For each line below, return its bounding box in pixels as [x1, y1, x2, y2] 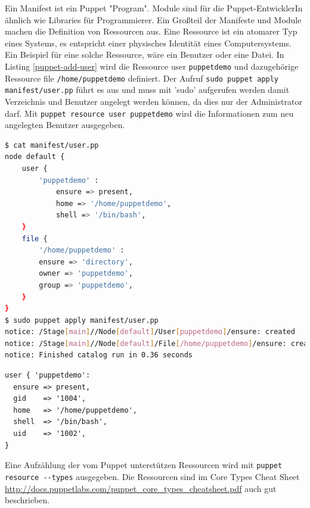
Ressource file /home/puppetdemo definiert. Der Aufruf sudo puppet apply [5, 71, 279, 84]
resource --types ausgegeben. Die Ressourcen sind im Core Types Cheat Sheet [5, 470, 300, 482]
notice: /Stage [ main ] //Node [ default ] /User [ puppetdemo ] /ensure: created [5, 328, 295, 336]
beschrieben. [5, 494, 50, 506]
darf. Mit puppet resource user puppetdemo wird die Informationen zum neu [5, 107, 294, 119]
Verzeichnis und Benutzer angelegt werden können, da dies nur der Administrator [5, 95, 302, 107]
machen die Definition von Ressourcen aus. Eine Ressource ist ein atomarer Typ [5, 25, 297, 38]
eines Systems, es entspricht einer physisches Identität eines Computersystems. [5, 36, 292, 49]
